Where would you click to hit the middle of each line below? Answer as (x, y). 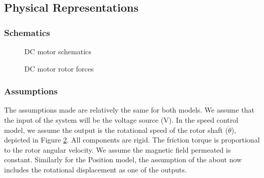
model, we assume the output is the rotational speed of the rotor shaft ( (116, 130)
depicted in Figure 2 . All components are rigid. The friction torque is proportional (132, 140)
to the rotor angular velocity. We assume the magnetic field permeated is (118, 149)
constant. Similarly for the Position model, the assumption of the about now (123, 159)
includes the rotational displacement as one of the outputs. (95, 169)
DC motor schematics (58, 51)
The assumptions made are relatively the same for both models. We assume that (129, 110)
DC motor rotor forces (59, 68)
